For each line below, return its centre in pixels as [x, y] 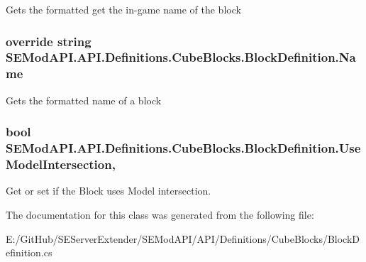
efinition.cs [29, 252]
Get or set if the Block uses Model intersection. [109, 191]
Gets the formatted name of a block [84, 100]
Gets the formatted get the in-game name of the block [123, 9]
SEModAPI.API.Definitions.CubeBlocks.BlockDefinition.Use [183, 148]
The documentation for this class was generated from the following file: [160, 214]
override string [49, 41]
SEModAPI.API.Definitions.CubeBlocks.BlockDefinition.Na [181, 57]
